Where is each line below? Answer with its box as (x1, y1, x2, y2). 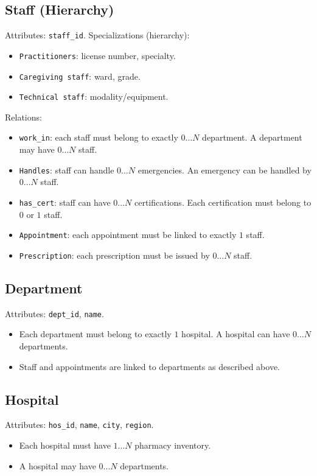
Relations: (5, 110, 42, 123)
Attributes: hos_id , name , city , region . (5, 418, 154, 431)
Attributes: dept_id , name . (5, 307, 104, 320)
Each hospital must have (19, 438, 111, 451)
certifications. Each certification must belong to (134, 195, 312, 208)
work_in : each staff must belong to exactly (19, 131, 178, 144)
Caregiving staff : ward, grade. (19, 69, 141, 82)
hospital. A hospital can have (181, 327, 290, 340)
